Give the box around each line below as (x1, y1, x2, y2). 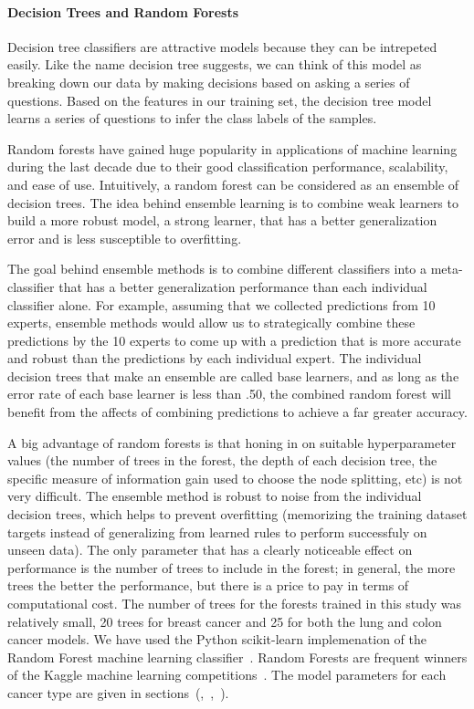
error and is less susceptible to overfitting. (7, 228, 242, 247)
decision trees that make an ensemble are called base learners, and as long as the (7, 366, 459, 385)
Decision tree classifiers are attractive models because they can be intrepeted (7, 36, 437, 56)
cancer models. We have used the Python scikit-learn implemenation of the (7, 630, 427, 649)
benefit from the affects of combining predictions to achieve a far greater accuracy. (7, 402, 468, 422)
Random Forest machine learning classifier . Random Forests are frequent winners (7, 647, 468, 666)
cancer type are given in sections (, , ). (7, 683, 229, 702)
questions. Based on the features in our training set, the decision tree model (7, 90, 432, 109)
